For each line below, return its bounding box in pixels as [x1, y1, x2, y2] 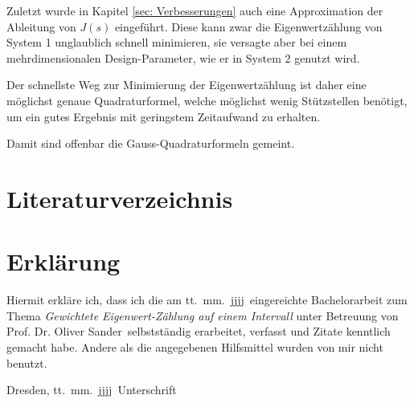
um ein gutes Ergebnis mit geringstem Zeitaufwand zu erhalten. [6, 108, 321, 124]
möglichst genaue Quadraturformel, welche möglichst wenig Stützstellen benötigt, [6, 92, 408, 108]
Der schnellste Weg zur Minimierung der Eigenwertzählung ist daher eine [6, 76, 367, 93]
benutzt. [6, 354, 47, 371]
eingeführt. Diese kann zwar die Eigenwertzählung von [114, 18, 383, 35]
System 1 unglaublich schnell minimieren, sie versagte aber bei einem [6, 34, 347, 51]
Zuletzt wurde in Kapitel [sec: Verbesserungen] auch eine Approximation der [6, 2, 383, 18]
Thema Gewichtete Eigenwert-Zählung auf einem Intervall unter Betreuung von [6, 307, 399, 324]
